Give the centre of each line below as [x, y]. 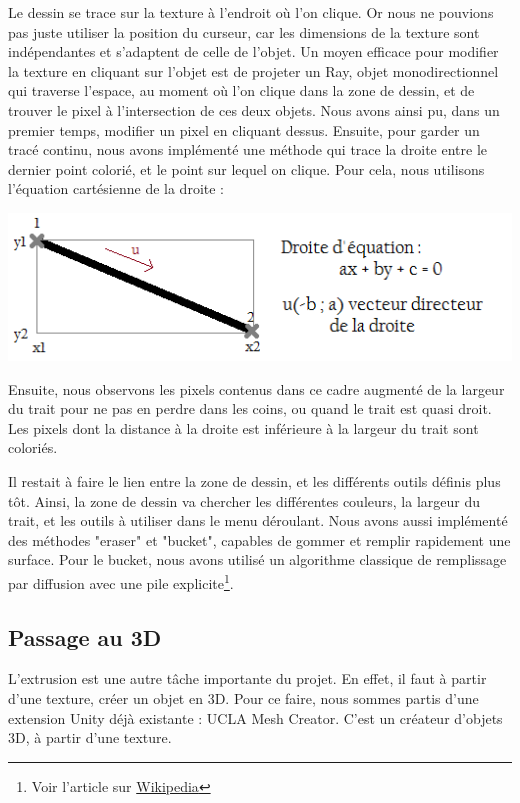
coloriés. [33, 447]
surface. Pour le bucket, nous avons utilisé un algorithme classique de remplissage [257, 559]
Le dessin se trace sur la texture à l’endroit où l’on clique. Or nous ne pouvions [251, 12]
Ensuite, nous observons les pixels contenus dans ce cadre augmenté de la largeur [256, 388]
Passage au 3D [85, 636]
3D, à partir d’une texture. [90, 737]
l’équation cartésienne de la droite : [116, 188]
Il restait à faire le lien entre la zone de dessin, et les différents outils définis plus [254, 480]
